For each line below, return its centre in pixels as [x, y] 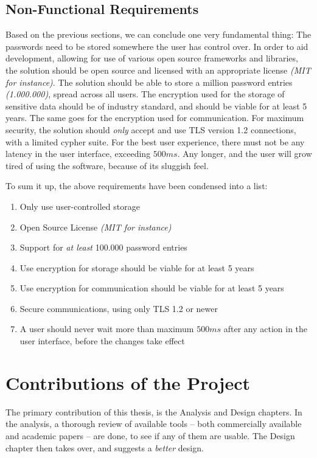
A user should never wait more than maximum [107, 329]
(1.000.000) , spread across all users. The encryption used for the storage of [145, 94]
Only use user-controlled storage [80, 206]
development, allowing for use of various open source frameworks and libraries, [152, 58]
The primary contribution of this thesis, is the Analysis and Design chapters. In [154, 411]
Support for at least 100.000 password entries [103, 247]
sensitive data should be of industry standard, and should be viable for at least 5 [156, 106]
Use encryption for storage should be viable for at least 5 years [137, 267]
